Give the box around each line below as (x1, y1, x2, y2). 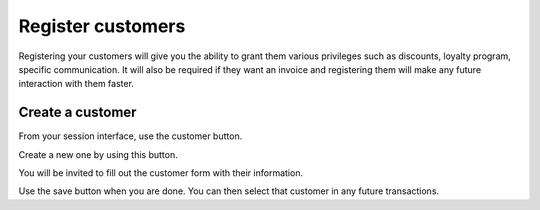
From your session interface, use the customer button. (18, 130, 243, 142)
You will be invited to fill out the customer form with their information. (18, 167, 304, 179)
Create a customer (18, 104, 137, 121)
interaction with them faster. (18, 78, 135, 90)
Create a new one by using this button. (18, 148, 179, 160)
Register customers (18, 15, 186, 37)
